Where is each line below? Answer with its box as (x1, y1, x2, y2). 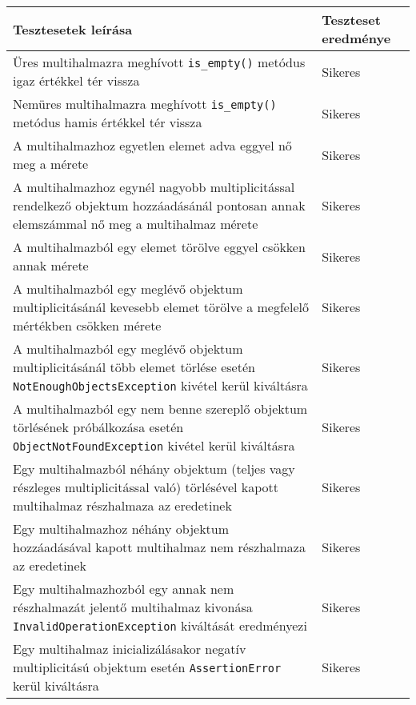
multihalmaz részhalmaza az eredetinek (13, 496, 232, 515)
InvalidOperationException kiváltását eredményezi (13, 616, 307, 635)
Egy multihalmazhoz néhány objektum (13, 519, 230, 538)
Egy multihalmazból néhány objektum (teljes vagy (13, 459, 295, 478)
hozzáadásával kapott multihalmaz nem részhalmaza (13, 538, 306, 556)
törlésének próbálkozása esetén (13, 418, 184, 436)
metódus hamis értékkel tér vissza (13, 113, 202, 131)
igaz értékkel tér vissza (13, 71, 140, 90)
